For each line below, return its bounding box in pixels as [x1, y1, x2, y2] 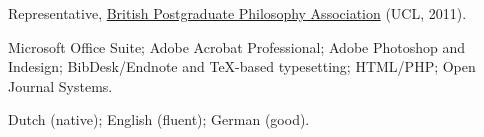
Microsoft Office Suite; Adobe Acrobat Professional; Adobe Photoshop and [8, 36, 466, 57]
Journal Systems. [8, 75, 113, 96]
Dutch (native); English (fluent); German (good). [8, 109, 310, 130]
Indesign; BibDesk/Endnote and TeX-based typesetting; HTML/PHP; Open [8, 56, 476, 77]
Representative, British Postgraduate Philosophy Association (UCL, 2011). [8, 3, 467, 23]
